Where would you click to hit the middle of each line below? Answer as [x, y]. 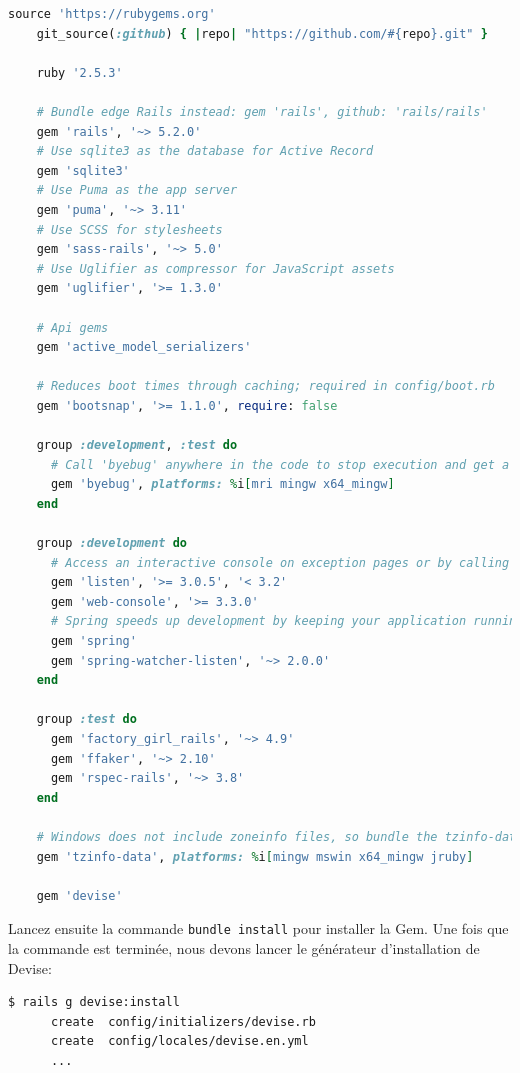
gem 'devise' [79, 895]
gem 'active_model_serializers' [144, 347]
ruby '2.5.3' [79, 72]
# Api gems [72, 327]
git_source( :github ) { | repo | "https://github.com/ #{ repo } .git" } [262, 33]
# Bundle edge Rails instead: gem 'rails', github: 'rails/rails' [262, 111]
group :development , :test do [137, 445]
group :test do [86, 719]
